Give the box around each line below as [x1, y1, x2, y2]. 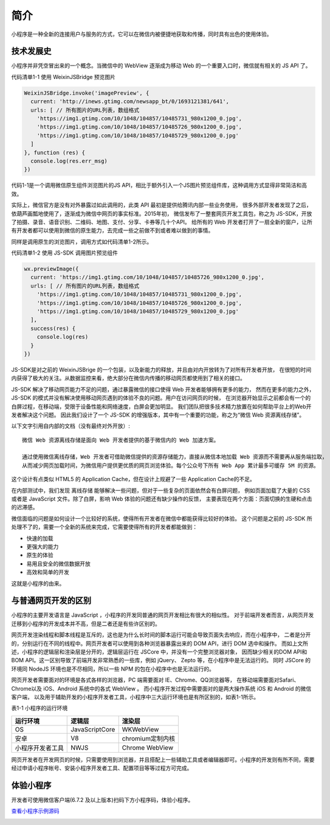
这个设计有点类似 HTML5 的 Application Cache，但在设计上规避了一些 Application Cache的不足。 [11, 476, 255, 483]
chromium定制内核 [122, 734, 176, 742]
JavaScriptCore [70, 725, 115, 733]
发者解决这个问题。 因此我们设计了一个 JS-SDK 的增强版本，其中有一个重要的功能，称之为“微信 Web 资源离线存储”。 [11, 411, 305, 419]
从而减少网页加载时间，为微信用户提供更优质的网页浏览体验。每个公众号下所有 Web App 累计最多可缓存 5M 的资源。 [22, 462, 319, 469]
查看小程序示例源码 [11, 807, 60, 815]
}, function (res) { [24, 149, 85, 156]
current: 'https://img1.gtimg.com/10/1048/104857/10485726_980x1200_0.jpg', [30, 274, 264, 281]
